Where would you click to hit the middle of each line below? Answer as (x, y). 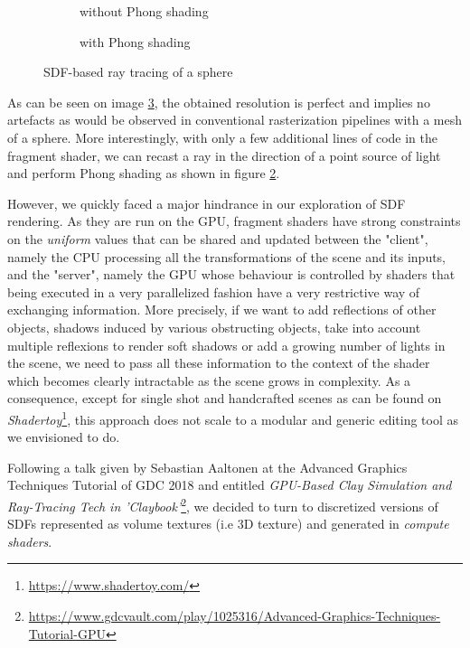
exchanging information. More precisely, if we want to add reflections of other (222, 310)
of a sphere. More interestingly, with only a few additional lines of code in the (222, 137)
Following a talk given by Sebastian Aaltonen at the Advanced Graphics (207, 467)
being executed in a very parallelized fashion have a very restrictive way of (214, 291)
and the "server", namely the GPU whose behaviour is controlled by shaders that (231, 274)
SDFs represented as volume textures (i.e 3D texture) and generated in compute (228, 524)
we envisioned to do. (64, 437)
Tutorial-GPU (67, 633)
